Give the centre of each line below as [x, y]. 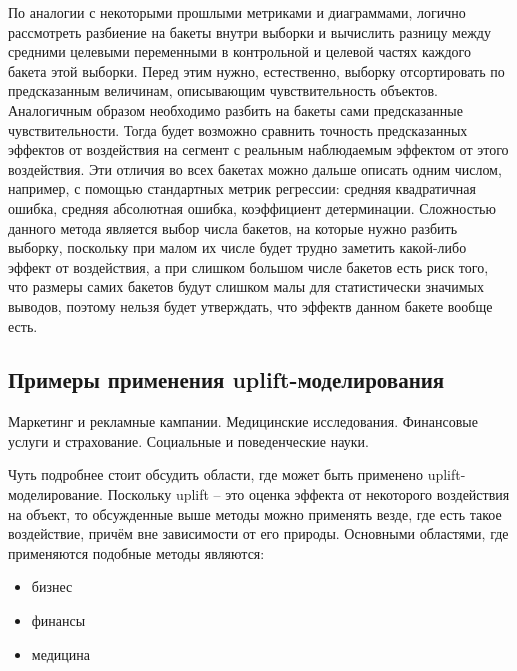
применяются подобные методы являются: [136, 552]
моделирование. [56, 494]
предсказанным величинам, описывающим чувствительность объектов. [223, 90]
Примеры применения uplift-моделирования [226, 379]
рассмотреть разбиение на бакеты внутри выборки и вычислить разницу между [249, 31]
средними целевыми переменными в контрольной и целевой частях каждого [239, 51]
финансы [58, 620]
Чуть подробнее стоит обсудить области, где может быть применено [215, 474]
